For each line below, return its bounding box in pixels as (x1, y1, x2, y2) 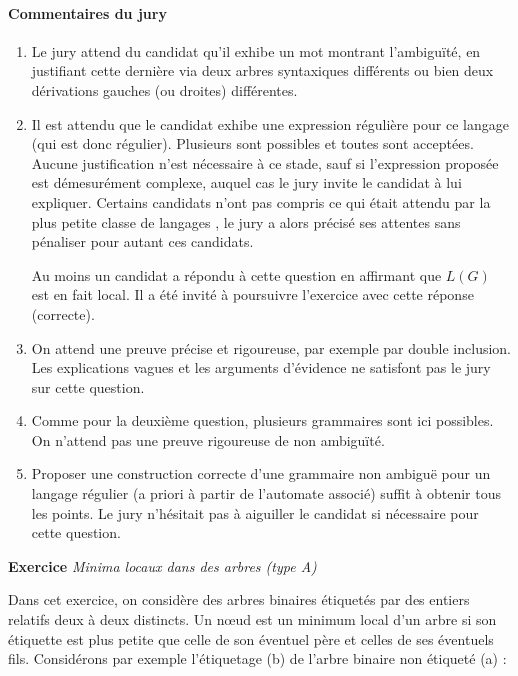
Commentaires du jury (8, 2, 167, 23)
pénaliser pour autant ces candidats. (31, 231, 254, 252)
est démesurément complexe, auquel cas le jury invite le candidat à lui (31, 172, 462, 193)
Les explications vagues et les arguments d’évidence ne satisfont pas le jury (31, 357, 491, 378)
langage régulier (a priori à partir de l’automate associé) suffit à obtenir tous (31, 483, 501, 504)
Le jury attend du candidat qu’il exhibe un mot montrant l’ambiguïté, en (31, 40, 481, 61)
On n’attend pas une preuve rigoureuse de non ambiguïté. (31, 429, 385, 450)
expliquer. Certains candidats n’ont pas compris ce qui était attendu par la (31, 191, 491, 212)
